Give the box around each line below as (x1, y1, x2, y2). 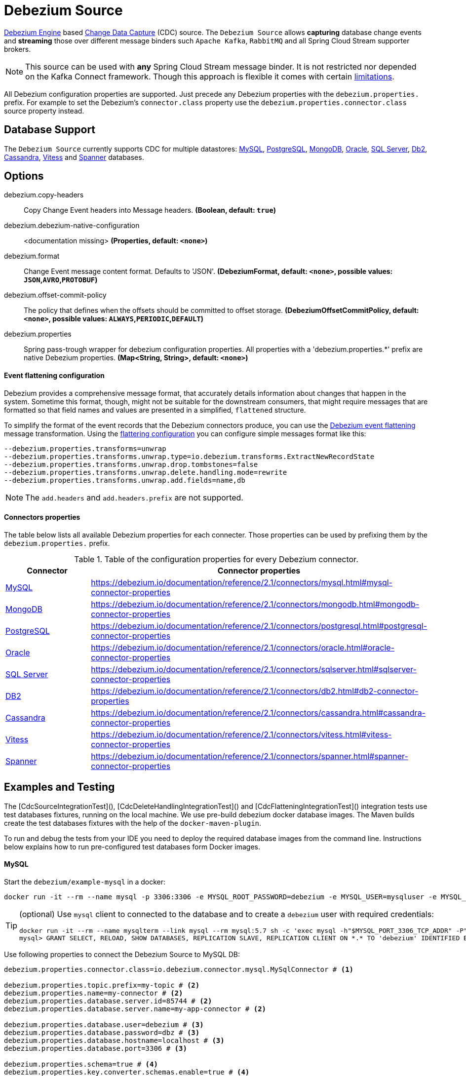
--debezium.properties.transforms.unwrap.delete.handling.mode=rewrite (4, 468, 287, 476)
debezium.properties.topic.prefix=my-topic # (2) (4, 981, 200, 989)
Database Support (4, 123, 96, 136)
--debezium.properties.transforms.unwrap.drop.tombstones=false (4, 460, 258, 468)
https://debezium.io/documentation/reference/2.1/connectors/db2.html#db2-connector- (91, 686, 419, 696)
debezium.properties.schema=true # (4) (4, 1060, 158, 1068)
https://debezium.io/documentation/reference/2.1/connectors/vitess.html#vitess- (91, 729, 392, 739)
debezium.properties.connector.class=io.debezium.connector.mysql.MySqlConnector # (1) (4, 965, 354, 973)
